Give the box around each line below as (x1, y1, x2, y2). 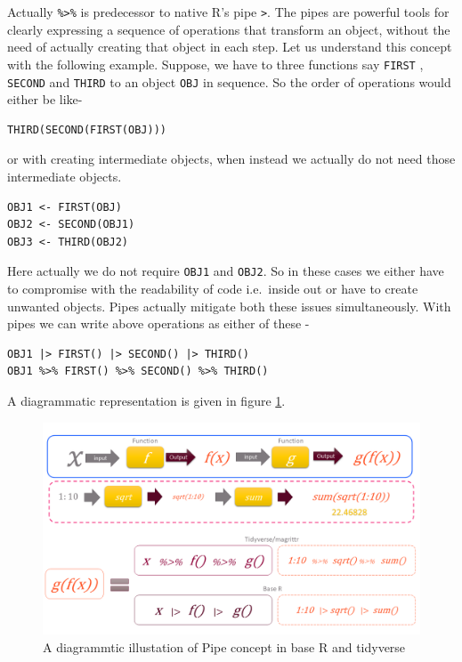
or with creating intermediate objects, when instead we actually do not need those (7, 149, 456, 168)
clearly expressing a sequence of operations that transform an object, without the (7, 20, 450, 38)
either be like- (7, 90, 83, 109)
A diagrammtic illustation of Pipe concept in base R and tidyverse (43, 637, 406, 656)
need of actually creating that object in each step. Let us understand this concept (7, 37, 452, 56)
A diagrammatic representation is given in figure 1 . (7, 391, 286, 409)
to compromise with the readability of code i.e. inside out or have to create (7, 279, 418, 297)
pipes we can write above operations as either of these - (7, 314, 310, 333)
